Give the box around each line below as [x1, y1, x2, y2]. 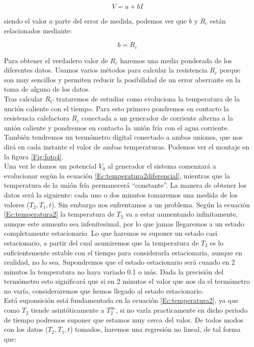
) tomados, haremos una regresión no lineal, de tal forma [70, 324, 241, 334]
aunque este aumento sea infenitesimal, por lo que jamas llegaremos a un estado [4, 218, 244, 228]
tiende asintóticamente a [31, 305, 104, 315]
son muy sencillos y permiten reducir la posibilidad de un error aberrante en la [4, 74, 241, 84]
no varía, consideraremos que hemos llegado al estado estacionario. [4, 285, 204, 296]
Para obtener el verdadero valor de [4, 55, 108, 65]
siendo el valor [4, 16, 47, 25]
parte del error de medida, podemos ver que [55, 16, 187, 25]
